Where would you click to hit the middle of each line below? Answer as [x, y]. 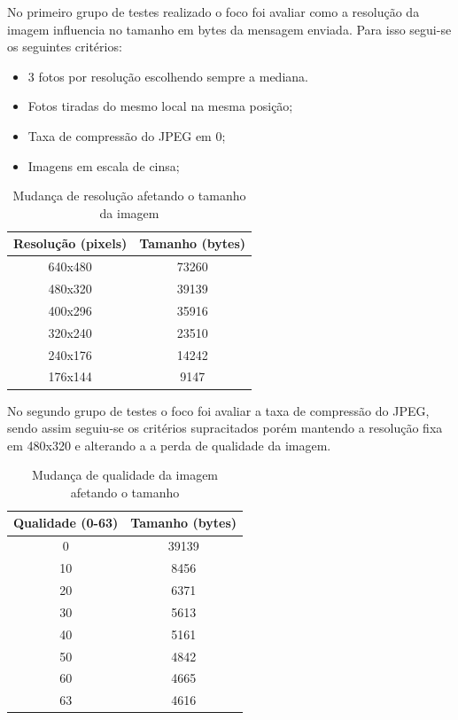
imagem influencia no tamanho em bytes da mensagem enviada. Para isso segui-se [229, 29]
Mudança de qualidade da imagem [125, 475]
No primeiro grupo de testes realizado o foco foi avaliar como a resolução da [213, 12]
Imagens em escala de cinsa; [104, 165]
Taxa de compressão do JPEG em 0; [127, 135]
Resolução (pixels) [70, 243]
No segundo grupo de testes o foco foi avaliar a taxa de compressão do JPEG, [218, 410]
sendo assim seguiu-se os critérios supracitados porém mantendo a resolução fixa [225, 428]
